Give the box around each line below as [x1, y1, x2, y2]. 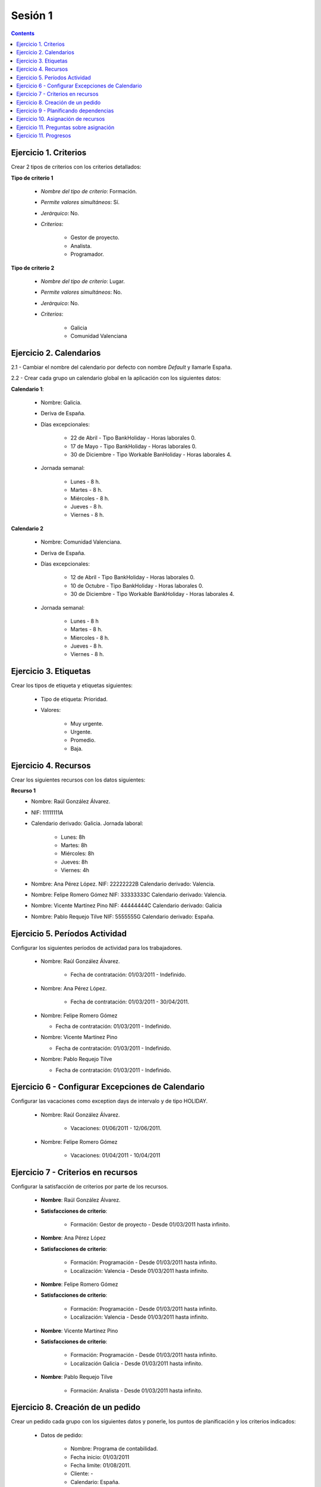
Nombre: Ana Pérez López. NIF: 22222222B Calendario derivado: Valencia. [31, 880, 215, 887]
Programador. [70, 250, 104, 258]
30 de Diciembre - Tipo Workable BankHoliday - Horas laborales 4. [70, 591, 235, 598]
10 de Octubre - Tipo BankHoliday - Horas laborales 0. [70, 582, 204, 589]
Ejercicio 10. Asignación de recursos [16, 115, 105, 123]
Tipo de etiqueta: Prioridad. [40, 695, 108, 702]
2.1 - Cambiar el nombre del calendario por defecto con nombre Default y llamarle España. [11, 363, 232, 371]
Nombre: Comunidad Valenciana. [40, 538, 122, 545]
